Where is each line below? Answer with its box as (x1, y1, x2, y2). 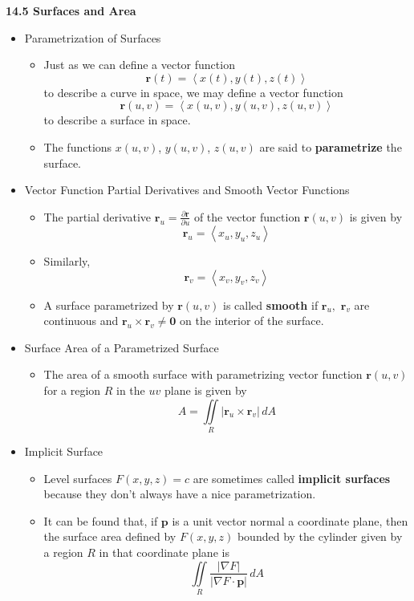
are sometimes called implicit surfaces (193, 469, 391, 486)
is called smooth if (223, 296, 319, 313)
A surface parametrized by (43, 296, 174, 313)
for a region (43, 382, 101, 399)
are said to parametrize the (259, 138, 402, 155)
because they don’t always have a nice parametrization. (43, 485, 316, 502)
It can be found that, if (43, 512, 158, 529)
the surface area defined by (43, 528, 177, 545)
